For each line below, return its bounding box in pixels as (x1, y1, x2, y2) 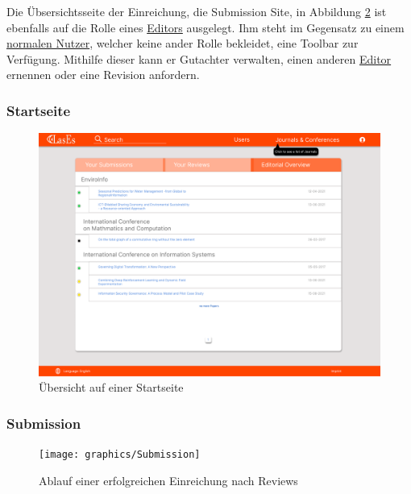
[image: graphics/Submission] (39, 449, 201, 461)
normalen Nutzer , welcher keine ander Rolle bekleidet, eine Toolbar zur (6, 35, 359, 52)
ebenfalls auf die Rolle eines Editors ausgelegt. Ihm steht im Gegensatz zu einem (6, 19, 405, 35)
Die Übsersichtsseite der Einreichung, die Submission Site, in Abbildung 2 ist (6, 3, 387, 19)
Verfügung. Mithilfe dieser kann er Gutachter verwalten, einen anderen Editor (6, 50, 392, 67)
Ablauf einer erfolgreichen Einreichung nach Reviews (39, 471, 298, 488)
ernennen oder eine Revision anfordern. (6, 66, 200, 83)
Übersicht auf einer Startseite (39, 379, 184, 396)
